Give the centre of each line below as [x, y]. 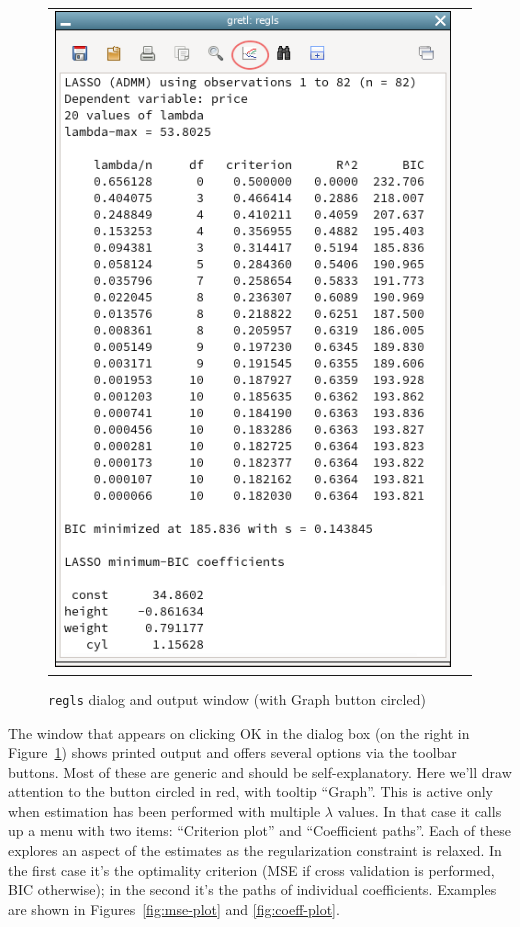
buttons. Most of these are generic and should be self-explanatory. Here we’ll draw [260, 771]
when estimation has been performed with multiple [164, 810]
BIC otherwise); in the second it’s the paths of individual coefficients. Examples [252, 889]
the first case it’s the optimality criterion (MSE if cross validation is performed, [251, 869]
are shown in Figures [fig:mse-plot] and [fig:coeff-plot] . [174, 908]
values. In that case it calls [419, 810]
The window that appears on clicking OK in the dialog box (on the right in [239, 732]
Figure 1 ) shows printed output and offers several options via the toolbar [232, 752]
